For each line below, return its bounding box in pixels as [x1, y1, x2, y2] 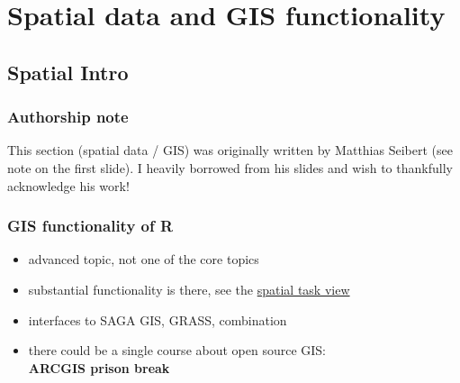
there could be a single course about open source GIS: [28, 341, 327, 360]
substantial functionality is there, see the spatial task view [28, 279, 350, 298]
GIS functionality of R [7, 214, 174, 237]
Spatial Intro [7, 58, 129, 86]
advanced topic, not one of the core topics [28, 250, 259, 269]
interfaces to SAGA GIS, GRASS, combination [28, 310, 287, 329]
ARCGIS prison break [28, 358, 170, 377]
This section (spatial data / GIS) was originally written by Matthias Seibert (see [7, 141, 453, 160]
